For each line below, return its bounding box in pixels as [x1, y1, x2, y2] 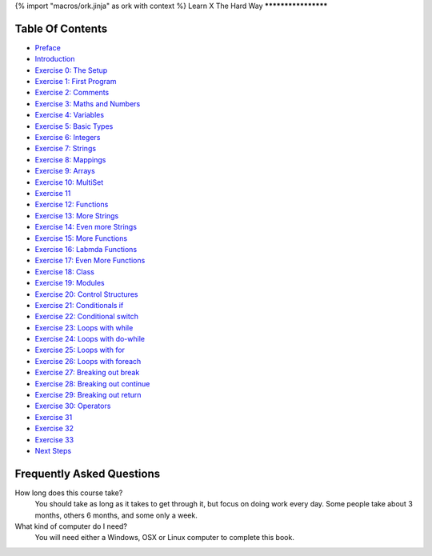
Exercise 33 [34, 434, 74, 444]
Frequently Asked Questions [14, 466, 161, 480]
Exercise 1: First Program [34, 77, 117, 86]
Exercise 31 [34, 412, 73, 422]
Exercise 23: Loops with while [34, 322, 134, 332]
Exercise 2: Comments [34, 88, 110, 98]
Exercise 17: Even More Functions [34, 256, 146, 266]
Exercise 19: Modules [34, 278, 106, 288]
